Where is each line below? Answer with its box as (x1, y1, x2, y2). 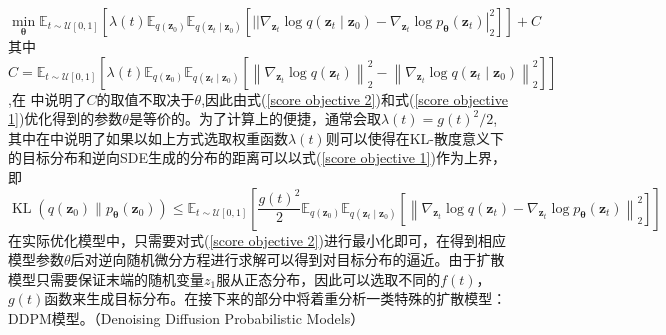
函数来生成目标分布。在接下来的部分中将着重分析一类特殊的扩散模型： (44, 288, 507, 309)
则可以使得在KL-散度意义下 (325, 127, 505, 148)
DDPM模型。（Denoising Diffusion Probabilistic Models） (8, 307, 365, 328)
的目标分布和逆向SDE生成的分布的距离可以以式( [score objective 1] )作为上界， (8, 147, 506, 168)
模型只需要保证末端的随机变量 (8, 268, 204, 289)
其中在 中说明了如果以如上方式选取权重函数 (8, 127, 288, 148)
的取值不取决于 (96, 88, 195, 109)
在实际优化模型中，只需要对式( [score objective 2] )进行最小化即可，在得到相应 (8, 229, 506, 250)
